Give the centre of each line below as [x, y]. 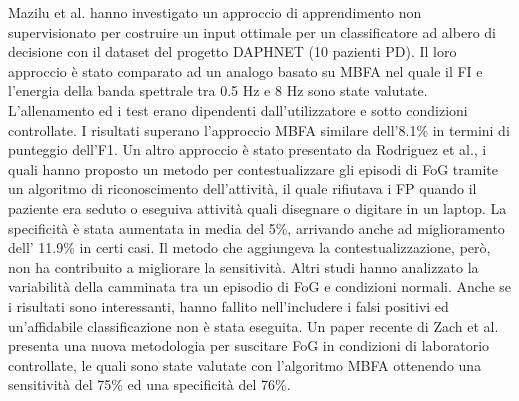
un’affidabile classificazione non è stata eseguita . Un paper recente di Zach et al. [253, 325]
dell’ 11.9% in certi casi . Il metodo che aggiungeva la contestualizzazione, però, [249, 247]
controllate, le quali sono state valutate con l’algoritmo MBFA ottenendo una [245, 364]
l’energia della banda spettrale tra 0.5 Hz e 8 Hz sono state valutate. [218, 90]
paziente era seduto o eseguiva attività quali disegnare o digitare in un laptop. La [257, 207]
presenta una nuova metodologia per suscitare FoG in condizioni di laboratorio [249, 345]
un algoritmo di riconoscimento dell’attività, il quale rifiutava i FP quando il [242, 188]
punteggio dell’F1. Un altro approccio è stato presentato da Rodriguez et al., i [247, 149]
